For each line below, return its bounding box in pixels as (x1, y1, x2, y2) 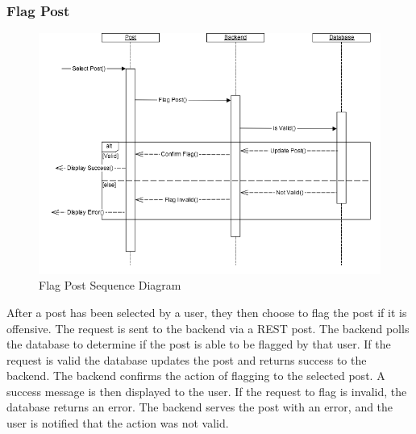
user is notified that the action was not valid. (6, 415, 229, 432)
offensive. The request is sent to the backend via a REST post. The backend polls (6, 319, 410, 336)
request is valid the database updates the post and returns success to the (6, 351, 367, 368)
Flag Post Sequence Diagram (39, 277, 181, 294)
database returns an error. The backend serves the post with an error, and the (6, 399, 393, 415)
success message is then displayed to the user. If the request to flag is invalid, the (6, 382, 407, 399)
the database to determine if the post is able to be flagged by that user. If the (6, 336, 391, 353)
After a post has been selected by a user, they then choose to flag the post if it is (6, 303, 407, 320)
